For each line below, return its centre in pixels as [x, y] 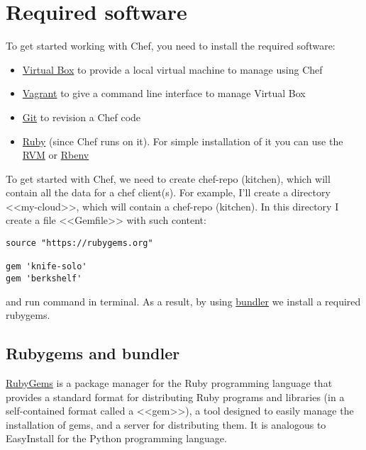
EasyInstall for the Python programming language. [116, 438]
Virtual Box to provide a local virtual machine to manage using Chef [172, 69]
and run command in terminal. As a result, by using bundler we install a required [183, 301]
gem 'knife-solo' [46, 267]
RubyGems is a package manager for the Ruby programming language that [169, 383]
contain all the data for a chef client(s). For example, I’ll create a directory [168, 192]
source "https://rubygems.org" [79, 243]
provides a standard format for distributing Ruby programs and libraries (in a [175, 396]
